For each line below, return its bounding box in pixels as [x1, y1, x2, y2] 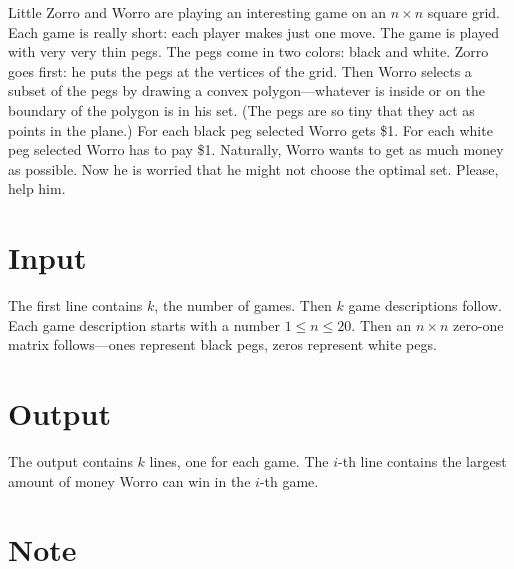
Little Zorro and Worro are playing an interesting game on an [8, 2, 387, 22]
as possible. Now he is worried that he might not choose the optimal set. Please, [8, 158, 499, 179]
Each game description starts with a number [8, 314, 280, 335]
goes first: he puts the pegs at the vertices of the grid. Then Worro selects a [8, 60, 472, 81]
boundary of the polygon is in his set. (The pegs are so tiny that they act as [8, 99, 475, 120]
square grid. [427, 2, 500, 22]
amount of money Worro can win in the [8, 470, 251, 491]
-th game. [259, 470, 319, 491]
